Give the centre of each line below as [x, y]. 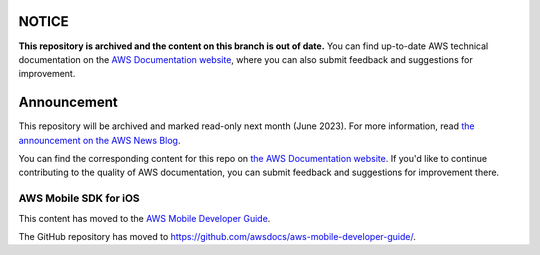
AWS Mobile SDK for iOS [79, 198]
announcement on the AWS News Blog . [99, 140]
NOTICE [43, 21]
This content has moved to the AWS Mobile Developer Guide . [144, 218]
